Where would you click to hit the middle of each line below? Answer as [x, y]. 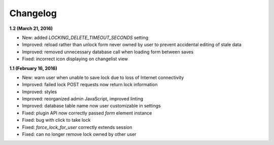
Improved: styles [40, 92]
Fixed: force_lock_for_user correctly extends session [77, 127]
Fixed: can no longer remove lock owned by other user [79, 134]
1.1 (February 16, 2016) [33, 68]
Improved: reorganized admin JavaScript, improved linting [83, 99]
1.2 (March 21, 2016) [31, 28]
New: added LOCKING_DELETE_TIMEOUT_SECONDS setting [85, 38]
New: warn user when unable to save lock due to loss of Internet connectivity [103, 77]
